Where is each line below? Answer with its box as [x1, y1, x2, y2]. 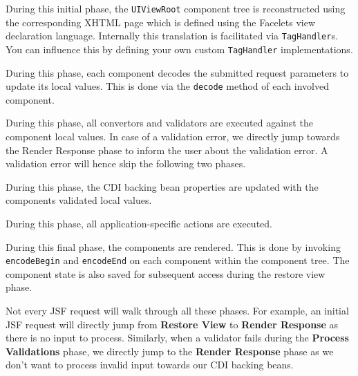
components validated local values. [6, 193, 152, 207]
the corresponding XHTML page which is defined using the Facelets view [6, 15, 315, 29]
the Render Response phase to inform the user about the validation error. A [6, 142, 328, 157]
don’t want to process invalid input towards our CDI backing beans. [6, 357, 294, 372]
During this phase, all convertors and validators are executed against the [6, 115, 313, 130]
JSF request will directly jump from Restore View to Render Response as [6, 317, 339, 331]
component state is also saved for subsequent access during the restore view [6, 266, 326, 281]
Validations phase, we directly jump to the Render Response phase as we [6, 344, 334, 358]
